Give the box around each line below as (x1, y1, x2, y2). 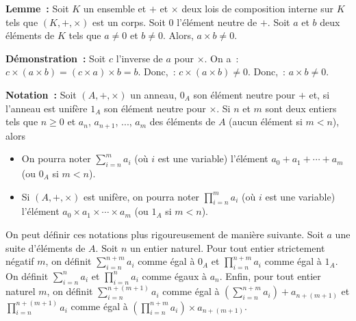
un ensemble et (83, 1, 147, 15)
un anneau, (130, 87, 177, 101)
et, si (309, 87, 330, 101)
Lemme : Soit (5, 1, 69, 15)
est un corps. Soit (92, 14, 166, 29)
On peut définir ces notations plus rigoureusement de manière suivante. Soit (5, 227, 324, 241)
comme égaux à (142, 268, 207, 283)
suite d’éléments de (5, 240, 86, 255)
